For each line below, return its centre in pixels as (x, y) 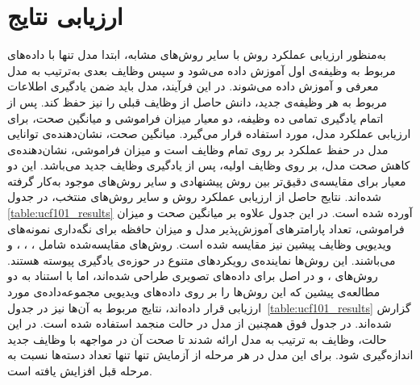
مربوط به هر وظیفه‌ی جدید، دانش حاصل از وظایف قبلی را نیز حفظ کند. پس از (197, 101)
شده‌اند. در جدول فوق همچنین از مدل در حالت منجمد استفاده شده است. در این (200, 323)
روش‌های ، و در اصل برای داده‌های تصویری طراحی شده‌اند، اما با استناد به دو (193, 276)
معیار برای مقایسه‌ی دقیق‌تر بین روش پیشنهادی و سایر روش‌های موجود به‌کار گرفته (207, 180)
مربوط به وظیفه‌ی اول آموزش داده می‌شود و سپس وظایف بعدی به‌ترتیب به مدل (202, 70)
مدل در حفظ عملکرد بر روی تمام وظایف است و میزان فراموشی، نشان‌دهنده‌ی (198, 149)
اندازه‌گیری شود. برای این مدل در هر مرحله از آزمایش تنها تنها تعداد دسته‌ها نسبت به (210, 355)
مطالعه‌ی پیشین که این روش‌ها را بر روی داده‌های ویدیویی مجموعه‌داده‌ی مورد (194, 292)
